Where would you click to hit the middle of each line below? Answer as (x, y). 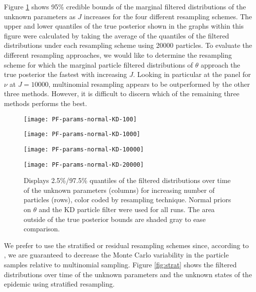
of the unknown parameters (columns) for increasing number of (119, 190)
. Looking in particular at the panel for (192, 74)
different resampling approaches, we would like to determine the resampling (118, 55)
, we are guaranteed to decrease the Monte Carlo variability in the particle (116, 255)
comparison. (42, 229)
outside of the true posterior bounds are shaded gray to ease (115, 219)
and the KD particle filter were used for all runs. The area (127, 209)
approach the (220, 64)
